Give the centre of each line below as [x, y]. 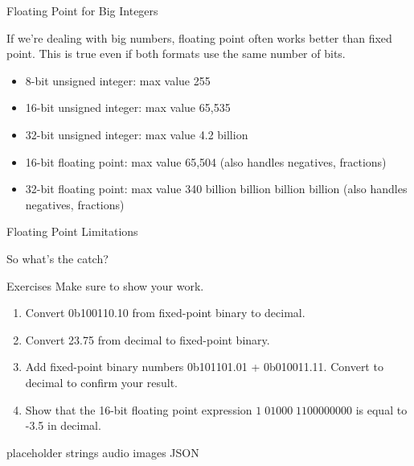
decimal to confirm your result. [101, 382]
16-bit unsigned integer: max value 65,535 [128, 107]
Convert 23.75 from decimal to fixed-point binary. [148, 339]
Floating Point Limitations [72, 231]
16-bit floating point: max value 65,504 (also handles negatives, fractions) [206, 161]
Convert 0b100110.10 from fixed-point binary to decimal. [165, 313]
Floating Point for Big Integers [82, 10]
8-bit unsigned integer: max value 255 [118, 80]
